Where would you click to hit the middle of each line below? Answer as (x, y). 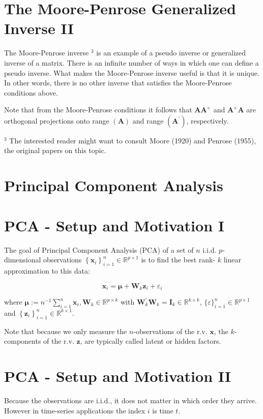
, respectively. (208, 120)
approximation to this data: (47, 270)
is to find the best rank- (178, 260)
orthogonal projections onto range (57, 120)
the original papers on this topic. (55, 150)
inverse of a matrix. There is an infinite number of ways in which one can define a (131, 62)
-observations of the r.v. (170, 331)
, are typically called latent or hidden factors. (151, 341)
